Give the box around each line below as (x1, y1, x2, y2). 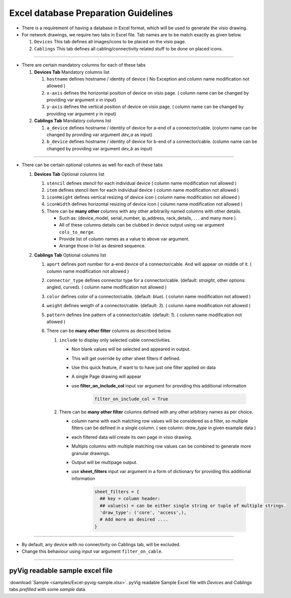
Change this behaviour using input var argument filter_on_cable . (21, 548, 163, 555)
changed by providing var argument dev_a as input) (46, 132, 152, 138)
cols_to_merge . (59, 229, 95, 235)
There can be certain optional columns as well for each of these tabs (21, 162, 163, 168)
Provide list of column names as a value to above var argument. (59, 236, 190, 242)
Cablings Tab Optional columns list (34, 252, 107, 258)
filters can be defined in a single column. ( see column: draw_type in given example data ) (71, 425, 256, 431)
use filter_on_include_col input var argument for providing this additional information (71, 382, 247, 388)
